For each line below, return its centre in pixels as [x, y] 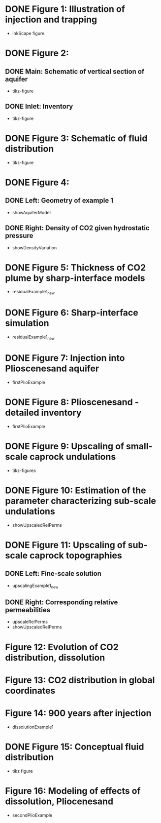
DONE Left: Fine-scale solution [53, 574]
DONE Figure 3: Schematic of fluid [76, 138]
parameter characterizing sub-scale [81, 501]
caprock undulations [73, 457]
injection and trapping [51, 20]
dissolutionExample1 [33, 727]
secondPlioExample [32, 815]
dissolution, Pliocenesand [59, 801]
